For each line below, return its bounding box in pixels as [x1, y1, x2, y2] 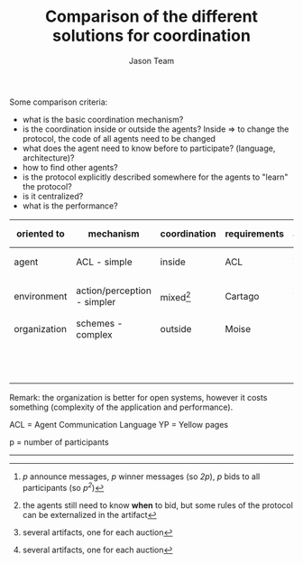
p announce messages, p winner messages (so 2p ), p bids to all [22, 471, 261, 482]
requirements [225, 227, 284, 240]
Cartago [225, 291, 260, 303]
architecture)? [22, 152, 75, 163]
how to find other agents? [22, 162, 119, 172]
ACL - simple [76, 255, 133, 268]
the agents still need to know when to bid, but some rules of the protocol [22, 499, 293, 511]
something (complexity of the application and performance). [9, 402, 234, 412]
